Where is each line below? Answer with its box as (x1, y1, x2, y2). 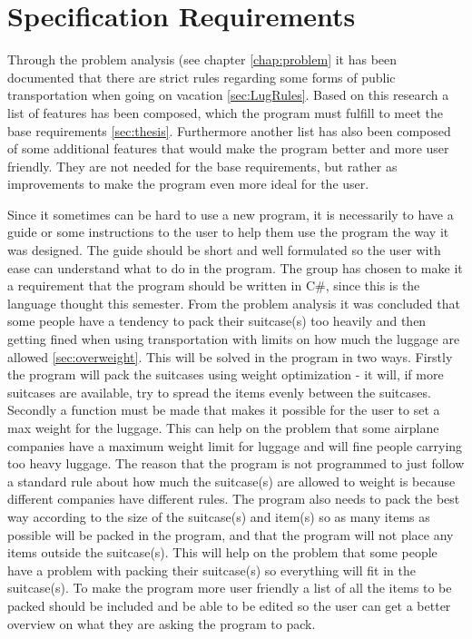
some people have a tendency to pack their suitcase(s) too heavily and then (7, 311, 427, 330)
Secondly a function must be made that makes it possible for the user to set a (7, 400, 440, 419)
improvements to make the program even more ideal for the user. (7, 174, 369, 193)
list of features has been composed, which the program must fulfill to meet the (7, 103, 443, 122)
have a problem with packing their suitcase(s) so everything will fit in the (7, 560, 416, 579)
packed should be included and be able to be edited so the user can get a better (7, 595, 451, 614)
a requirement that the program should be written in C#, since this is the (7, 276, 420, 295)
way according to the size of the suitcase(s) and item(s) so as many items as (7, 506, 430, 526)
